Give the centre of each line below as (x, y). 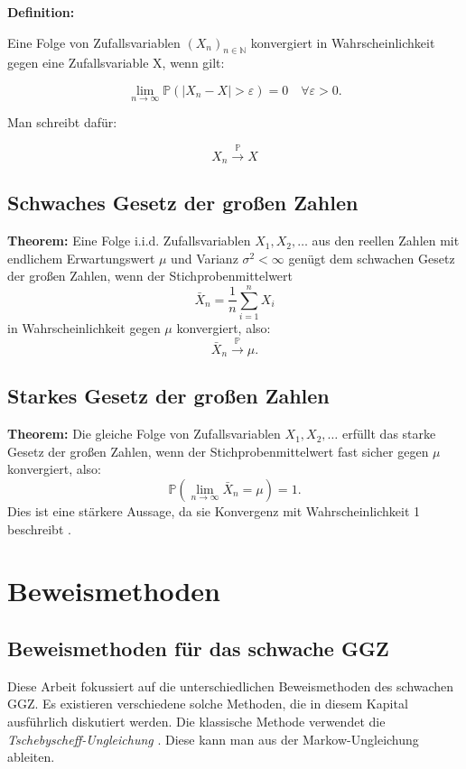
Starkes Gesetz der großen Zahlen (168, 396)
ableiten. (31, 757)
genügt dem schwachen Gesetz (372, 258)
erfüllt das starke (389, 434)
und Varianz (205, 258)
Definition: (41, 12)
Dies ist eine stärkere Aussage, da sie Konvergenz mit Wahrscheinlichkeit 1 (214, 510)
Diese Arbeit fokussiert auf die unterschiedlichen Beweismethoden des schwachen (231, 686)
